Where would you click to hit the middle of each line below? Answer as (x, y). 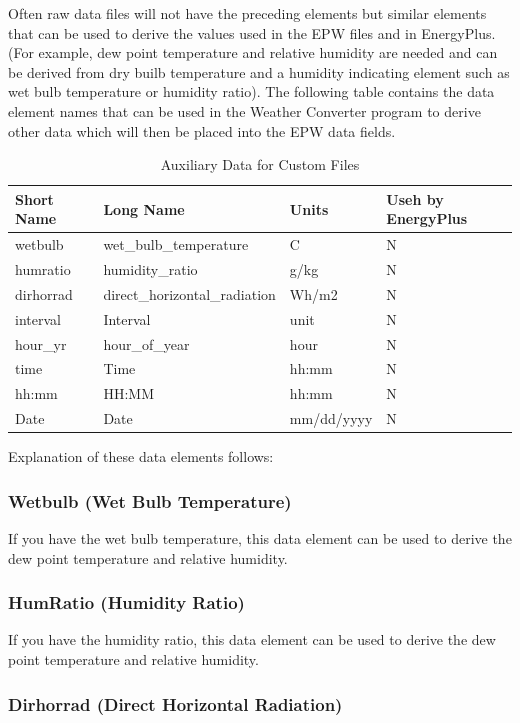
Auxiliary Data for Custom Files (260, 164)
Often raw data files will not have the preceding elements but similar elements (247, 13)
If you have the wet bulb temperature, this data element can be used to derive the (260, 538)
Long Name (144, 208)
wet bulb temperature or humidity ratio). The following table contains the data (251, 91)
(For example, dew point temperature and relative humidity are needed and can (253, 52)
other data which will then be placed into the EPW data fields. (202, 130)
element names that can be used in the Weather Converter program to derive (244, 110)
